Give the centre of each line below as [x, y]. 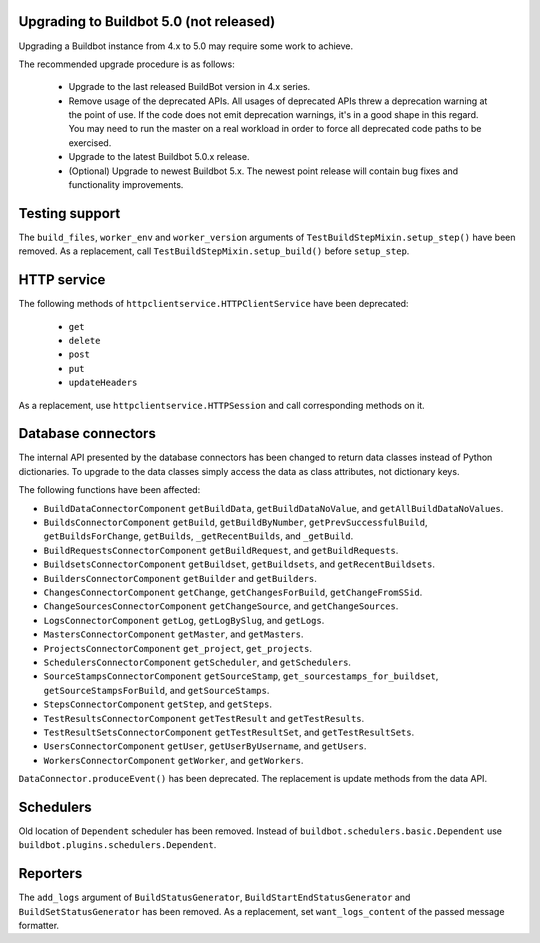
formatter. [39, 926]
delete [84, 341]
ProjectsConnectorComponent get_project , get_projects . [177, 648]
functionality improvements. [126, 185]
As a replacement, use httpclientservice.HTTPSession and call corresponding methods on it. [221, 405]
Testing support [69, 213]
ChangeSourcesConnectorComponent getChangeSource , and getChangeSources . [221, 606]
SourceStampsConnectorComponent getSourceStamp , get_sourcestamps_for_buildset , [241, 676]
